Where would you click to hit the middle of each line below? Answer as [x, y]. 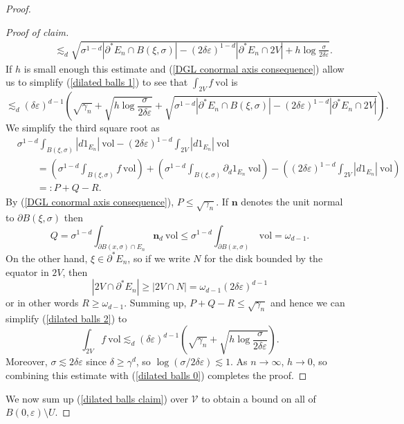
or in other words [42, 303]
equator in [27, 271]
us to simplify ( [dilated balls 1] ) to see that [97, 82]
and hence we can [308, 303]
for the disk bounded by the [264, 258]
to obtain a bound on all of [259, 398]
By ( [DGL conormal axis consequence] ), [90, 202]
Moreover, [27, 361]
